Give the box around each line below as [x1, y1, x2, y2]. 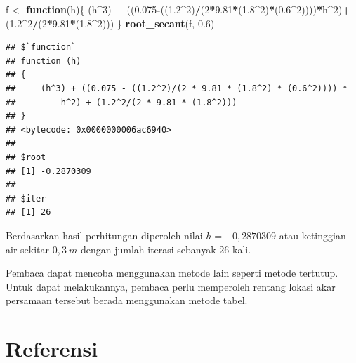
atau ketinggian [279, 227, 346, 242]
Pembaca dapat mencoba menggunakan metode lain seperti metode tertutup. [6, 265, 338, 280]
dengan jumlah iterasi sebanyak [80, 242, 216, 256]
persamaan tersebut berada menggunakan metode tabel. [6, 293, 248, 308]
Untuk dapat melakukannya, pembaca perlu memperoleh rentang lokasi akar [6, 279, 336, 293]
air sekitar [6, 242, 49, 256]
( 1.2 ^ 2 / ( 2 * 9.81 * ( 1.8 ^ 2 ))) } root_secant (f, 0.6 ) [6, 15, 215, 30]
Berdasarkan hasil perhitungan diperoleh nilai [6, 227, 203, 242]
